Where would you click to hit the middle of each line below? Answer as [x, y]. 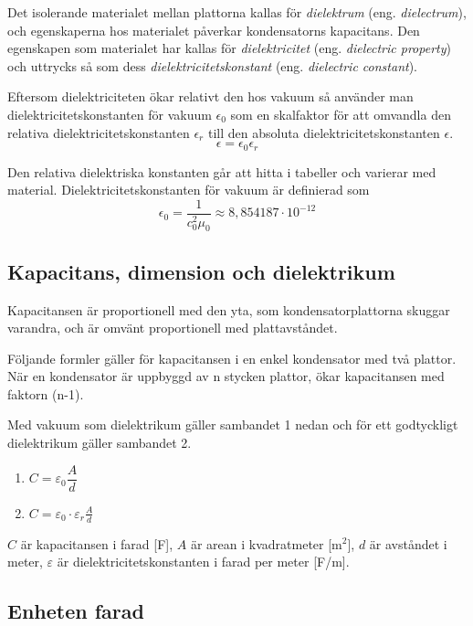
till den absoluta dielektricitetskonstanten [324, 132]
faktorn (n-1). [46, 393]
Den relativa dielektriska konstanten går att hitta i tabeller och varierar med [222, 171]
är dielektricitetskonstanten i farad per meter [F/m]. [203, 562]
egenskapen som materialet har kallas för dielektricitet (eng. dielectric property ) [229, 48]
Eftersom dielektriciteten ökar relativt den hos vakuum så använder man [210, 96]
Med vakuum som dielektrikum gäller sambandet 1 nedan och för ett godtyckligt [233, 424]
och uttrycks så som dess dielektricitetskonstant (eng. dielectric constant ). [213, 65]
